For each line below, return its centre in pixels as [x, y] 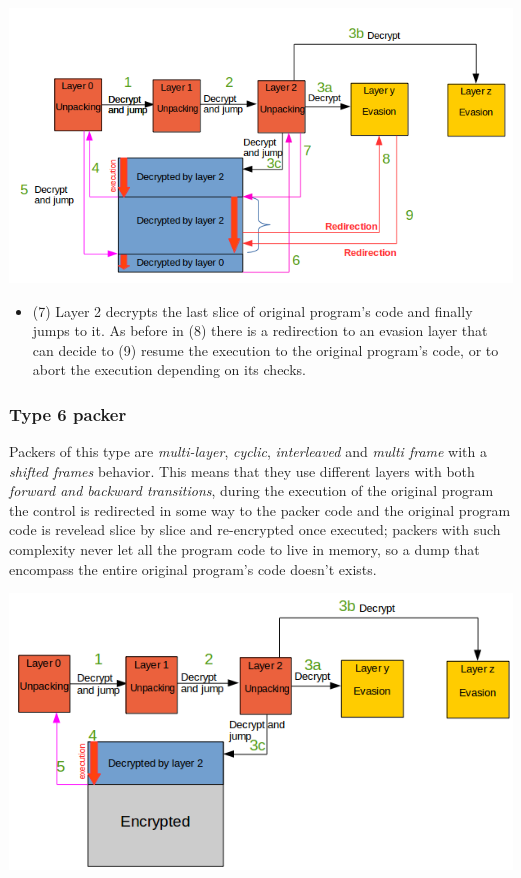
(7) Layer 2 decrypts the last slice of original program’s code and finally [252, 310]
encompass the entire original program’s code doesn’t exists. [193, 568]
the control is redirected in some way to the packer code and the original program [260, 509]
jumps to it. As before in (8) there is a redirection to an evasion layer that [260, 330]
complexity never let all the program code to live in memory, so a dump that [244, 549]
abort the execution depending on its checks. [169, 369]
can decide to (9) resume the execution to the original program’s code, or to [265, 349]
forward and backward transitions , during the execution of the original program [251, 490]
